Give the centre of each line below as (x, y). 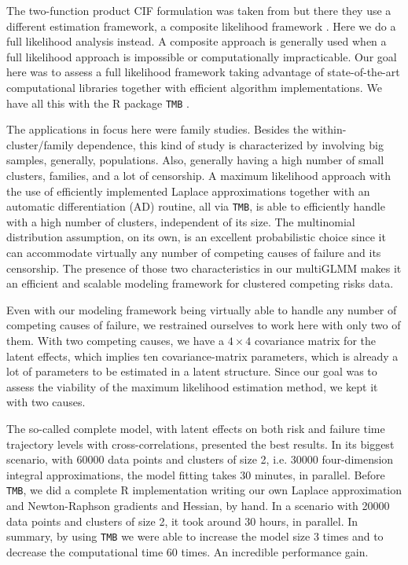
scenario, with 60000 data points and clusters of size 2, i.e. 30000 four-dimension (200, 459)
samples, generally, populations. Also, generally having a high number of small (195, 160)
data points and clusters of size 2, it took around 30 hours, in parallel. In (182, 521)
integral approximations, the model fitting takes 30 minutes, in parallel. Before (196, 474)
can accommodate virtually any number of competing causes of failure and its (194, 253)
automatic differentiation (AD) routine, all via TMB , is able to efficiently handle (196, 206)
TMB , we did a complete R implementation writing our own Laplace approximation (204, 490)
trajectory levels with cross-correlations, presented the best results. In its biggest (200, 444)
